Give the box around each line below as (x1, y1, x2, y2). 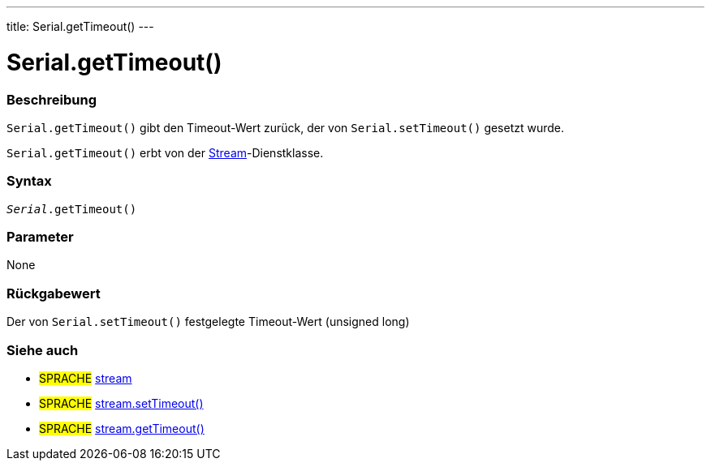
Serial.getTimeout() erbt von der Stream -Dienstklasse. (6, 145, 324, 160)
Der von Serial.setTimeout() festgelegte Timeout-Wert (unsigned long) (6, 315, 410, 329)
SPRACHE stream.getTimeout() (39, 421, 205, 435)
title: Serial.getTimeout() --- (6, 19, 154, 33)
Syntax (6, 173, 52, 190)
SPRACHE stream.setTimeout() (39, 396, 204, 410)
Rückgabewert (6, 285, 101, 302)
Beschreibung (6, 91, 97, 108)
